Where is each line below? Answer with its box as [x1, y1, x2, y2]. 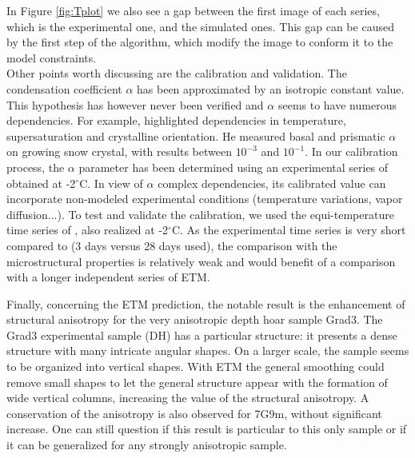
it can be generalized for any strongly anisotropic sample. [6, 436, 287, 453]
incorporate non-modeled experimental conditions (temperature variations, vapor [6, 190, 403, 207]
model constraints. [6, 49, 97, 66]
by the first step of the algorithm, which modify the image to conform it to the [6, 34, 393, 50]
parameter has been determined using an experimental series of [78, 158, 389, 175]
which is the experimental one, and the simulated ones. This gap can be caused [6, 18, 394, 34]
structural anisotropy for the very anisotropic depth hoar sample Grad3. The [6, 311, 383, 328]
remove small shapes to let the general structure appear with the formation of [6, 373, 388, 390]
